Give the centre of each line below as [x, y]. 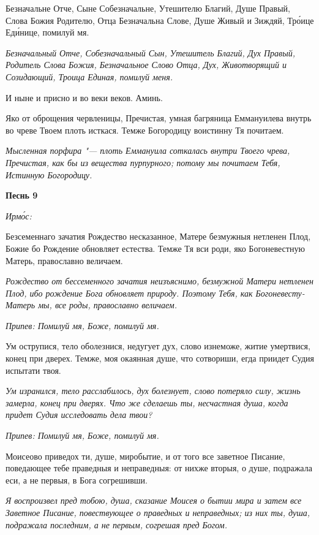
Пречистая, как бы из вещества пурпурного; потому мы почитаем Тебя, [143, 162]
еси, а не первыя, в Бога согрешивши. [77, 480]
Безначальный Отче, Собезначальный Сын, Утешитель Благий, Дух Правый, [150, 52]
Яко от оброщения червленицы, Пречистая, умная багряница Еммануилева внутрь [159, 118]
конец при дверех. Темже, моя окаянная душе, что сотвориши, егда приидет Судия [160, 358]
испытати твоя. [33, 370]
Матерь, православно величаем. [64, 260]
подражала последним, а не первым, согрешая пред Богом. [117, 524]
